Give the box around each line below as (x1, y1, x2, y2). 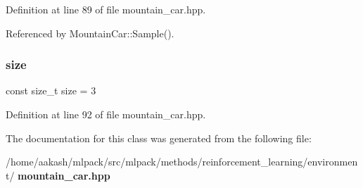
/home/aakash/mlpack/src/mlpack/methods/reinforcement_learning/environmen (6, 154, 358, 169)
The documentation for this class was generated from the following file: (6, 130, 312, 145)
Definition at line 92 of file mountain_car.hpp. (6, 107, 206, 121)
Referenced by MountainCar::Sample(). (6, 25, 174, 40)
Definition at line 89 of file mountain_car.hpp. (6, 2, 206, 16)
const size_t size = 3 (6, 83, 96, 98)
